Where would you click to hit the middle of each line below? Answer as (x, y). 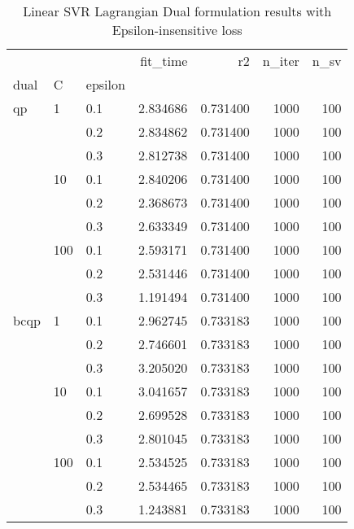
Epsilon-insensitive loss (177, 30)
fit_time (164, 61)
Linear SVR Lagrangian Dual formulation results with (177, 11)
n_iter (281, 61)
